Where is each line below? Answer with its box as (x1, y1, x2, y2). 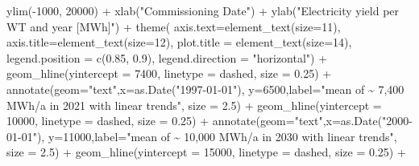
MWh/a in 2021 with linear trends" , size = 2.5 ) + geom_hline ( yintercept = (6, 96, 382, 113)
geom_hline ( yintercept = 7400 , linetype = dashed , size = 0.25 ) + (6, 65, 332, 82)
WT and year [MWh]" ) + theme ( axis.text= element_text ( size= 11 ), (6, 18, 341, 34)
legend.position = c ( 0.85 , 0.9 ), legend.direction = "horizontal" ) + (6, 49, 328, 66)
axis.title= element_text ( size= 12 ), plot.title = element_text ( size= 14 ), (6, 34, 352, 51)
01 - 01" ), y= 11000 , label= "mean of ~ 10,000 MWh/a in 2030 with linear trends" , (6, 128, 397, 144)
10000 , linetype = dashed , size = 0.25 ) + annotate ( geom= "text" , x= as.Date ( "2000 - (6, 112, 413, 129)
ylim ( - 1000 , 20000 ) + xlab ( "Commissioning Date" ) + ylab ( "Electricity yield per (6, 2, 400, 18)
